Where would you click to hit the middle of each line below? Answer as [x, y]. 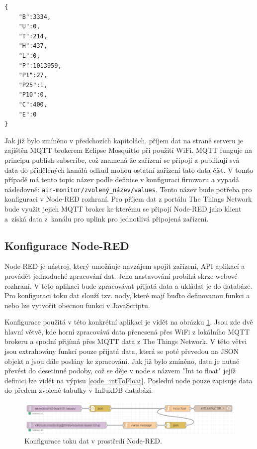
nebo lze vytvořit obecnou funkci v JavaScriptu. [77, 305]
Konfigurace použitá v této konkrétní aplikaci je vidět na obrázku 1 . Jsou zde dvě [129, 322]
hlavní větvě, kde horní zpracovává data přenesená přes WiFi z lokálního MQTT [127, 331]
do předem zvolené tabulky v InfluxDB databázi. [79, 390]
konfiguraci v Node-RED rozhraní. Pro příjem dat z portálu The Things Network [128, 199]
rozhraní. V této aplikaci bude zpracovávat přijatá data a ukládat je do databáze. [128, 285]
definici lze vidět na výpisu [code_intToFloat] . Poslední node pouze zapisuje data [128, 380]
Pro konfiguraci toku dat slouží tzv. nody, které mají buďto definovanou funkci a [127, 295]
